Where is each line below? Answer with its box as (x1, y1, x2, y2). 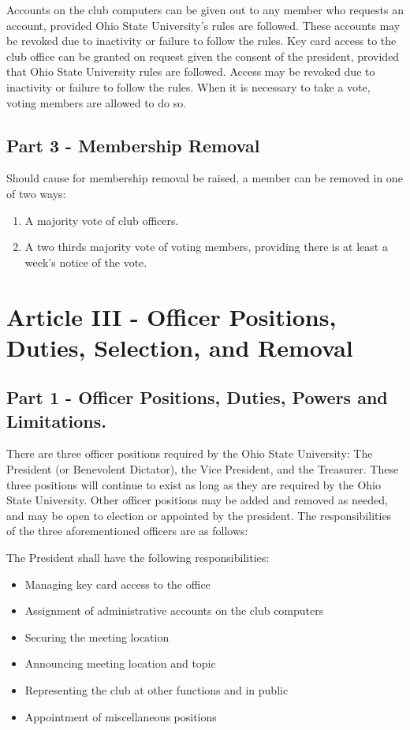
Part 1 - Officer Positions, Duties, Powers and (6, 385, 388, 410)
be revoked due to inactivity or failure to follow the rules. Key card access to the (6, 32, 397, 49)
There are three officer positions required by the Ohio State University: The (6, 445, 373, 462)
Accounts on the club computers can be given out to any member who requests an (6, 2, 404, 17)
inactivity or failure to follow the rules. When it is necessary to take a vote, (6, 78, 371, 95)
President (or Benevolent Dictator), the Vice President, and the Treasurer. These (6, 461, 399, 477)
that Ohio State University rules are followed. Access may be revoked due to (6, 63, 375, 80)
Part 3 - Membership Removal (6, 133, 260, 157)
